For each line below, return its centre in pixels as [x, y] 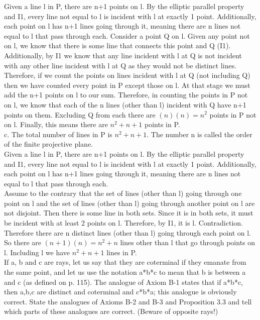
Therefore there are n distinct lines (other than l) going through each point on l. [127, 232]
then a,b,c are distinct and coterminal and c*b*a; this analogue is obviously [120, 292]
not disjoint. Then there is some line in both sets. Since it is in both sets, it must [129, 213]
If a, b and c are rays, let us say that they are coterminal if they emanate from [125, 262]
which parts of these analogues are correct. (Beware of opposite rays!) [111, 311]
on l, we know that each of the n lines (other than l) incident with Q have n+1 [125, 104]
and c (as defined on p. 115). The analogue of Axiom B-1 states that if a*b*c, [124, 282]
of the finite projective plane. [49, 144]
